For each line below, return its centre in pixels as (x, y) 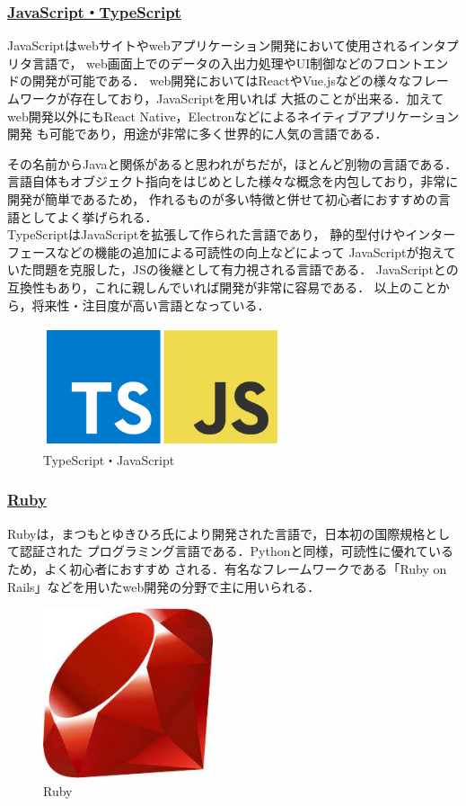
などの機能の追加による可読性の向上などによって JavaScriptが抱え (250, 251)
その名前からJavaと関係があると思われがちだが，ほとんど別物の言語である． (233, 163)
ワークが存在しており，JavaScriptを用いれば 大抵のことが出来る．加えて (232, 98)
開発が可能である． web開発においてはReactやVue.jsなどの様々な (221, 81)
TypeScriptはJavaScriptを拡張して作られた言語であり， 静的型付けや (207, 234)
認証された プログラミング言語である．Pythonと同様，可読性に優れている (237, 551)
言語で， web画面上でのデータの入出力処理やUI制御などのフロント (228, 63)
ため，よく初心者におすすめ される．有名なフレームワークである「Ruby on (227, 568)
